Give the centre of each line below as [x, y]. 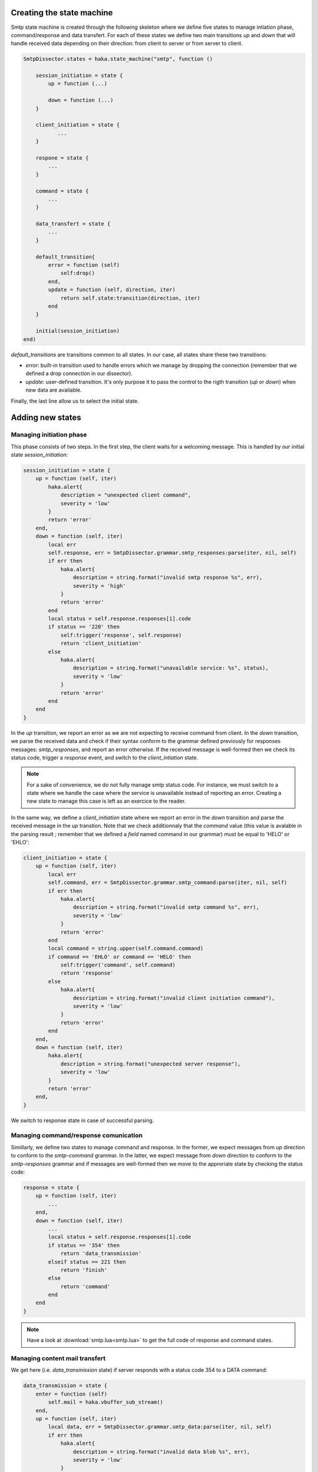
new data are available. [54, 390]
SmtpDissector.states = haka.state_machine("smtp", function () [118, 59]
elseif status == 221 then [87, 1262]
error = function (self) [84, 265]
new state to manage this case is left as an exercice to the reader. [106, 801]
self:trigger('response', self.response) [121, 635]
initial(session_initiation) [78, 331]
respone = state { [62, 158]
